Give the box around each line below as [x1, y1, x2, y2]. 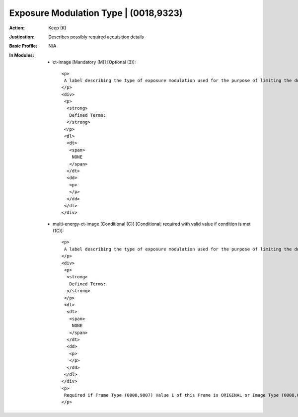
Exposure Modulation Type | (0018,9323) [9, 7, 183, 18]
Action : [9, 25, 25, 31]
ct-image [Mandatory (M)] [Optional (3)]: [53, 59, 136, 65]
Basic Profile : [9, 43, 37, 49]
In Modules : [9, 52, 34, 58]
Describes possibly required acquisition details [48, 34, 144, 40]
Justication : [9, 34, 35, 40]
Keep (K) [48, 25, 67, 31]
